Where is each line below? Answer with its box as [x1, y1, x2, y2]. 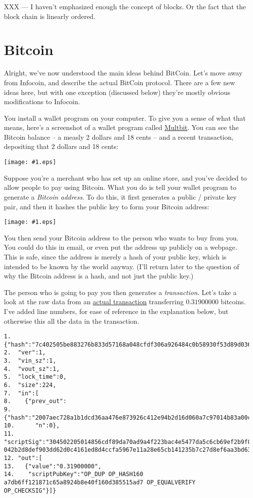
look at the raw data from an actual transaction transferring [4, 296, 184, 307]
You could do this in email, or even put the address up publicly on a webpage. [4, 242, 237, 252]
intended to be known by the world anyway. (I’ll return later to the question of [4, 261, 239, 271]
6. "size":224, [4, 382, 56, 389]
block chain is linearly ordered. [4, 11, 96, 21]
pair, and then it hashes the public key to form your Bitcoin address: [4, 201, 209, 211]
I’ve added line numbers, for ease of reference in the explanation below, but [4, 306, 229, 316]
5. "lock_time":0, [4, 373, 67, 381]
